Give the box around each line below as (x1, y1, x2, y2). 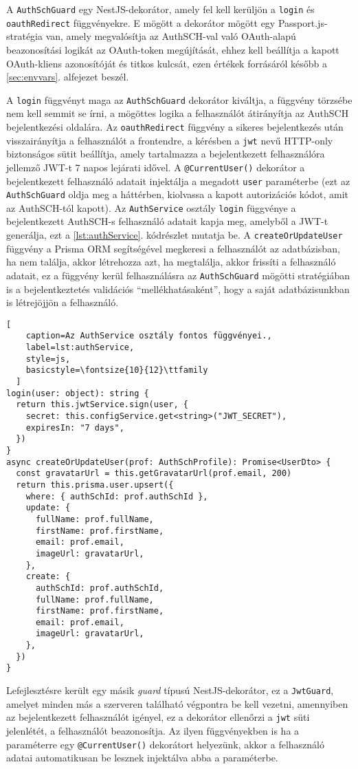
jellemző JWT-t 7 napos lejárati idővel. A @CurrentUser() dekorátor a (6, 160, 305, 174)
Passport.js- (278, 15, 328, 30)
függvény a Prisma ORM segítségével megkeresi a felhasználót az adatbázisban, (6, 241, 340, 255)
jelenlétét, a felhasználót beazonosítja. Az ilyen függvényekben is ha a (6, 724, 300, 737)
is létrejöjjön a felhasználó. (6, 295, 119, 310)
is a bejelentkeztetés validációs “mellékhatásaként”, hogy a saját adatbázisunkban (6, 281, 350, 296)
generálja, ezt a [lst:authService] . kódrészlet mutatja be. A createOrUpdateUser (6, 228, 343, 242)
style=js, (25, 354, 71, 364)
